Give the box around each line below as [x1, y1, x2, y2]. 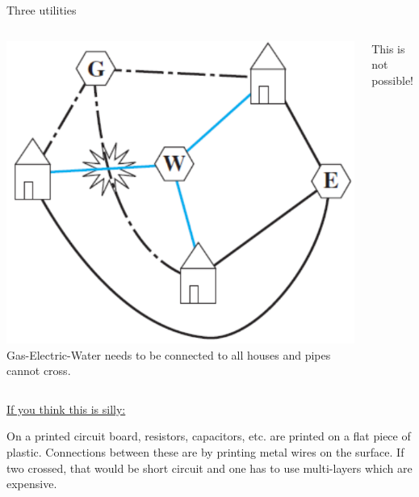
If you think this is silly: [6, 400, 126, 417]
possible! [371, 71, 414, 88]
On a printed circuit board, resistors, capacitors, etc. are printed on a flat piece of [6, 428, 411, 444]
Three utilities [6, 2, 77, 18]
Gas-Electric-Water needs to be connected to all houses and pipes [6, 346, 331, 363]
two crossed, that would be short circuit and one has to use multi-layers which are [6, 459, 413, 476]
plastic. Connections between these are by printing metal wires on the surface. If [6, 443, 404, 460]
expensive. [6, 475, 57, 492]
